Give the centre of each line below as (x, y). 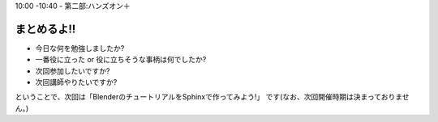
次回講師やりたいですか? (76, 82)
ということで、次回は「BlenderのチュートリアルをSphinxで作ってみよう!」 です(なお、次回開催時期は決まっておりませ (212, 97)
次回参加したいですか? (73, 71)
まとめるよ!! (45, 29)
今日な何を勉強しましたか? (80, 48)
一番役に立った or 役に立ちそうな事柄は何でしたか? (121, 60)
